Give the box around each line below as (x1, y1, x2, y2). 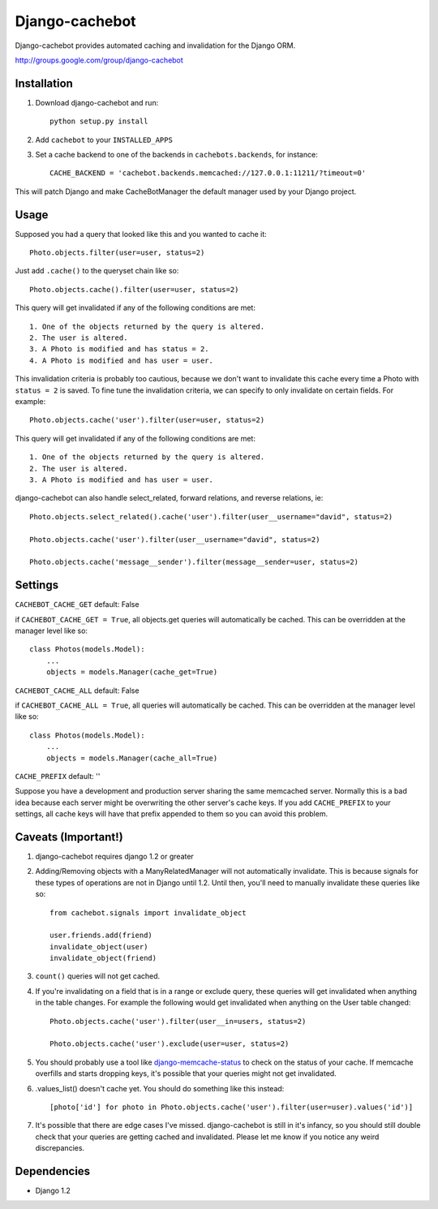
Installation (15, 76, 73, 90)
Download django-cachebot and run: (35, 97, 159, 107)
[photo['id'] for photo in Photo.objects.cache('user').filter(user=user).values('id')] (49, 1103, 414, 1112)
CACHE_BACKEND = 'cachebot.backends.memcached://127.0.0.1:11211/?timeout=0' (49, 169, 367, 178)
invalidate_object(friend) (49, 953, 157, 963)
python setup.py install (49, 117, 148, 126)
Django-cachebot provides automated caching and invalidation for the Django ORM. (15, 41, 296, 50)
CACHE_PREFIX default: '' (15, 771, 101, 781)
